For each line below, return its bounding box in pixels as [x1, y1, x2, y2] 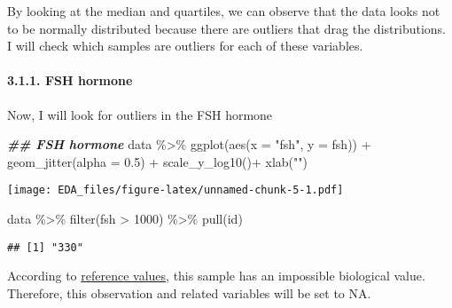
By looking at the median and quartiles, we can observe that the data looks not [7, 2, 440, 20]
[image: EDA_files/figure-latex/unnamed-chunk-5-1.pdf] [7, 184, 344, 197]
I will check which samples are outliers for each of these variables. [7, 36, 363, 55]
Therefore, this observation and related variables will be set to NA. [7, 283, 371, 302]
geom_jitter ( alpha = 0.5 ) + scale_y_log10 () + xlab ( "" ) [7, 152, 308, 170]
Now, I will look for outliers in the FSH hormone [7, 105, 273, 123]
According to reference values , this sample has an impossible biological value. [7, 266, 425, 285]
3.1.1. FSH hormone [7, 71, 133, 90]
